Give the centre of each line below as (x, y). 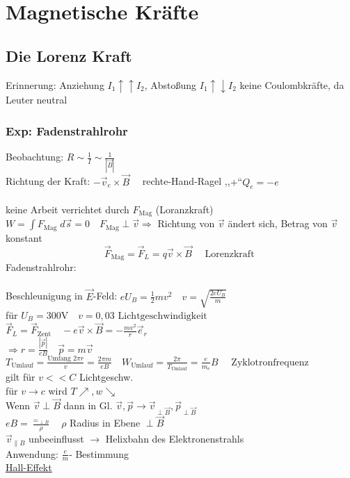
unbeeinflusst (56, 439)
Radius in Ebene (105, 423)
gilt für (21, 376)
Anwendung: (32, 453)
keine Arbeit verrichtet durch (67, 209)
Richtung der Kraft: (48, 181)
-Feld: (105, 296)
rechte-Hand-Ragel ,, (186, 181)
